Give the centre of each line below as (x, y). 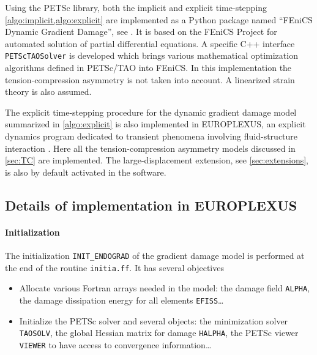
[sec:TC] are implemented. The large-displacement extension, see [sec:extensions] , (157, 160)
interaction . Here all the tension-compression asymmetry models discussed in (150, 148)
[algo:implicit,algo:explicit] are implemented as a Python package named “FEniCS (159, 19)
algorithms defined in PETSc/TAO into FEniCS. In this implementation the (148, 68)
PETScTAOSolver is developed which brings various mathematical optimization (151, 55)
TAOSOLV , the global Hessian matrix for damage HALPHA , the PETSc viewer (159, 333)
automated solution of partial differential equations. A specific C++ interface (150, 43)
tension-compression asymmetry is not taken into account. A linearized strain (150, 79)
